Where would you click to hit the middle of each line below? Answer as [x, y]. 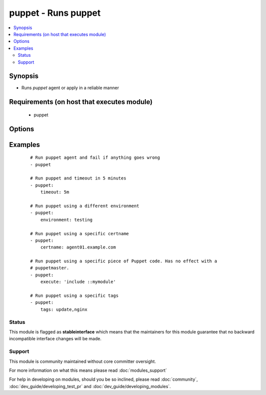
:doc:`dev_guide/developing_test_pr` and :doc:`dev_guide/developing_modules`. [90, 386]
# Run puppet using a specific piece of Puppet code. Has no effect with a [124, 261]
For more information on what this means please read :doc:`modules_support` [88, 370]
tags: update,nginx [64, 309]
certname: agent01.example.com [78, 247]
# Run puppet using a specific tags [74, 296]
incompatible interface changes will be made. [55, 339]
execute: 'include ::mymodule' [78, 282]
